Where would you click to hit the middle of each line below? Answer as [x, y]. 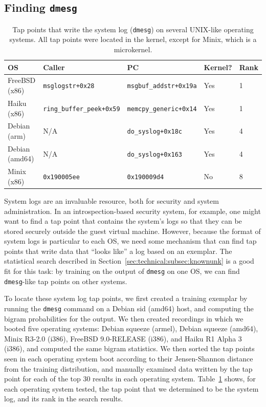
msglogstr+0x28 [69, 86]
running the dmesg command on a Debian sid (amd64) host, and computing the [129, 308]
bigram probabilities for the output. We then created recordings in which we [124, 318]
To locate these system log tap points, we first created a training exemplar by [126, 298]
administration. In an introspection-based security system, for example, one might [132, 211]
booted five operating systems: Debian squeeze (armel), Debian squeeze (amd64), [131, 328]
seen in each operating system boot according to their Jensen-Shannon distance [129, 358]
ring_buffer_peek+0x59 [82, 109]
